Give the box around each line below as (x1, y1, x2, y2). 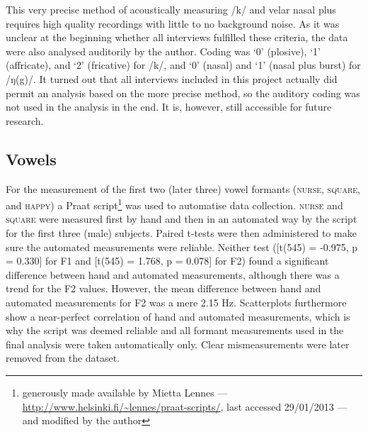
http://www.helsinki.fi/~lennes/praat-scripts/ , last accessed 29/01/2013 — (22, 399, 347, 414)
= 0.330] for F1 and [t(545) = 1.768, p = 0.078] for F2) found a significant (6, 253, 329, 268)
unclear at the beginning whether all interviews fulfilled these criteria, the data (6, 30, 348, 45)
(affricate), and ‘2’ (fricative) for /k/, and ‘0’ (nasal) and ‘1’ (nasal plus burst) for (6, 57, 361, 72)
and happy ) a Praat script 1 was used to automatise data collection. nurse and (6, 196, 343, 212)
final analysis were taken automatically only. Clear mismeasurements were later (6, 336, 350, 351)
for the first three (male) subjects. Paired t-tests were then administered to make (6, 225, 357, 240)
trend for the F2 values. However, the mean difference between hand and (6, 281, 321, 296)
